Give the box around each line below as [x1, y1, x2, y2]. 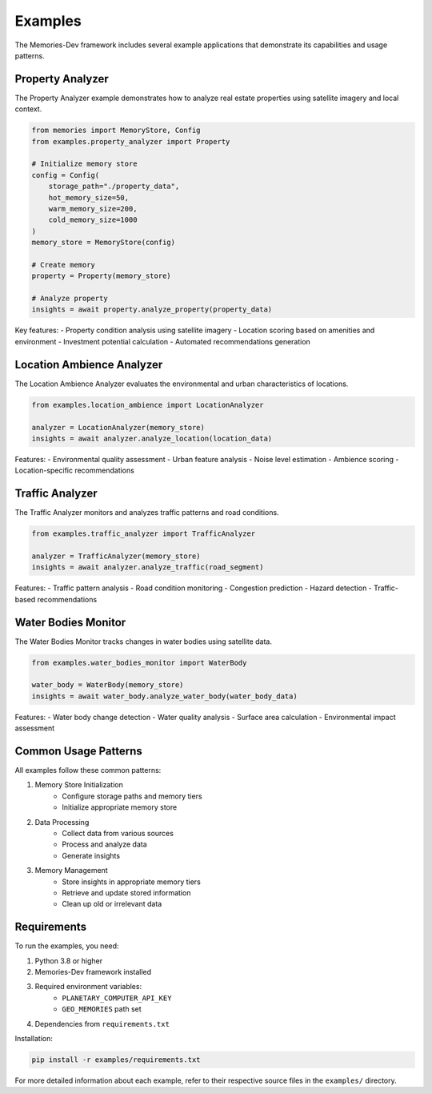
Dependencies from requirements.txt [34, 1019, 170, 1028]
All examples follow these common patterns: [14, 766, 162, 775]
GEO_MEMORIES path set [62, 1004, 142, 1014]
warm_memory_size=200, [48, 204, 138, 213]
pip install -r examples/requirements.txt [31, 1055, 201, 1064]
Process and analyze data [62, 839, 147, 849]
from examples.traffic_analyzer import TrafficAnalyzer [31, 529, 256, 538]
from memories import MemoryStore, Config [31, 126, 201, 135]
